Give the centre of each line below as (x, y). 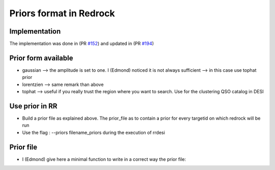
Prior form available (41, 58)
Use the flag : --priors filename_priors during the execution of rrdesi (94, 132)
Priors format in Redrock (62, 13)
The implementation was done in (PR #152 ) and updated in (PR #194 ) (82, 44)
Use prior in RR (33, 106)
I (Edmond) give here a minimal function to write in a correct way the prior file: (104, 159)
